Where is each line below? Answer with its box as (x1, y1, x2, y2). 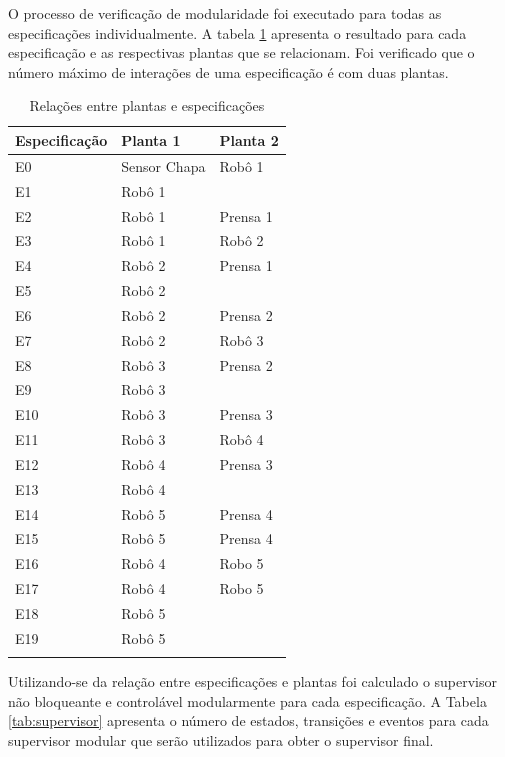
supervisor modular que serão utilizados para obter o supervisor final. (8, 729, 434, 750)
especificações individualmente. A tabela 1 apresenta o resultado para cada (8, 22, 467, 43)
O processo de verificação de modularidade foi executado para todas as (8, 3, 442, 23)
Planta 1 (121, 129, 181, 150)
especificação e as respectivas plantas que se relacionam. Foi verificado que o (8, 42, 475, 63)
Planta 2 (219, 129, 279, 150)
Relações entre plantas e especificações (29, 95, 265, 116)
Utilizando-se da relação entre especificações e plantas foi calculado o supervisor (8, 671, 498, 692)
